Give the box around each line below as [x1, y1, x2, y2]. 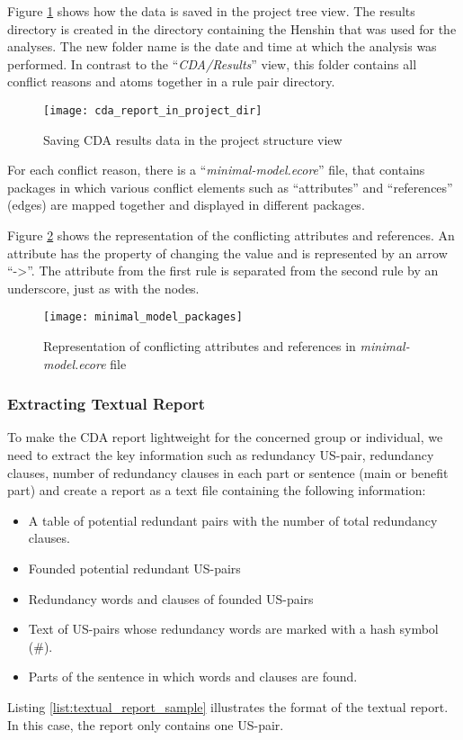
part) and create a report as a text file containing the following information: [7, 481, 426, 500]
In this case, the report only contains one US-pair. [7, 715, 284, 734]
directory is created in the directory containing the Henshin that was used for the [7, 19, 457, 38]
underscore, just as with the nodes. [7, 278, 200, 297]
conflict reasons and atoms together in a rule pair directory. [7, 72, 335, 91]
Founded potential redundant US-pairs [28, 559, 241, 577]
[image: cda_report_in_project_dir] [43, 104, 263, 117]
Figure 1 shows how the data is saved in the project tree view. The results [7, 2, 415, 20]
